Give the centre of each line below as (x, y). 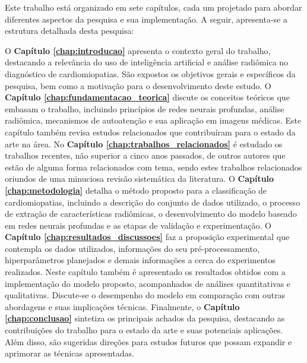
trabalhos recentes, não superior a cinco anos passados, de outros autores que (145, 155)
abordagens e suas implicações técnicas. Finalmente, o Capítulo (122, 306)
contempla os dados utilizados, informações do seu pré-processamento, (132, 248)
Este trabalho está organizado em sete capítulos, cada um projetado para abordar (153, 7)
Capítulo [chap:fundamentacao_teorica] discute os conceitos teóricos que (147, 97)
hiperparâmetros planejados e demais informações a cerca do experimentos (140, 260)
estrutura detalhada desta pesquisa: (69, 31)
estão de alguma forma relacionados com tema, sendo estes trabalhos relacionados (153, 167)
